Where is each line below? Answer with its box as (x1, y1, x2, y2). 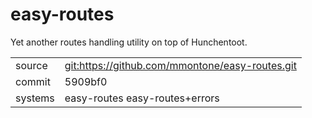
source (15, 58, 48, 72)
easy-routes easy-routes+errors (64, 91, 220, 105)
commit (15, 74, 51, 88)
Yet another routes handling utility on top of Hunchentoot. (10, 36, 248, 48)
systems (15, 91, 55, 105)
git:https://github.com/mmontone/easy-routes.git (64, 58, 297, 72)
